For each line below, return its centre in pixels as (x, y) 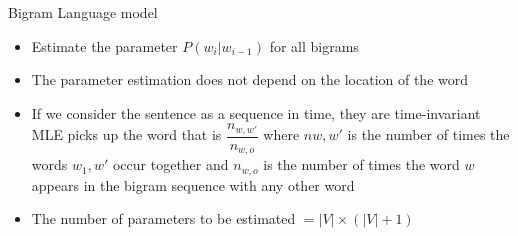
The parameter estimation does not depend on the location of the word (250, 79)
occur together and (170, 164)
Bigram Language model (83, 12)
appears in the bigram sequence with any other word (193, 184)
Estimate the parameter (104, 45)
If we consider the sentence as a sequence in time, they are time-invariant (256, 112)
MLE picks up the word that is (126, 134)
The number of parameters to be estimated (163, 218)
